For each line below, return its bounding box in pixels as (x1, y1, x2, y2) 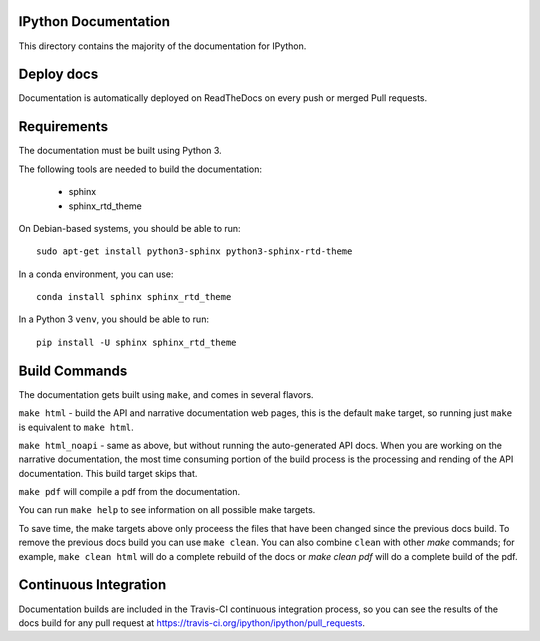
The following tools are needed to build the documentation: (18, 163, 262, 175)
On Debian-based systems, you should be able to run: (18, 222, 241, 234)
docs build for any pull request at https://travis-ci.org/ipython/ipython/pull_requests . (18, 616, 365, 629)
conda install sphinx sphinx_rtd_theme (36, 291, 232, 303)
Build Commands (18, 362, 128, 379)
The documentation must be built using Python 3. (18, 145, 222, 157)
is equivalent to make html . (18, 421, 134, 433)
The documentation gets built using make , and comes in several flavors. (18, 388, 314, 400)
